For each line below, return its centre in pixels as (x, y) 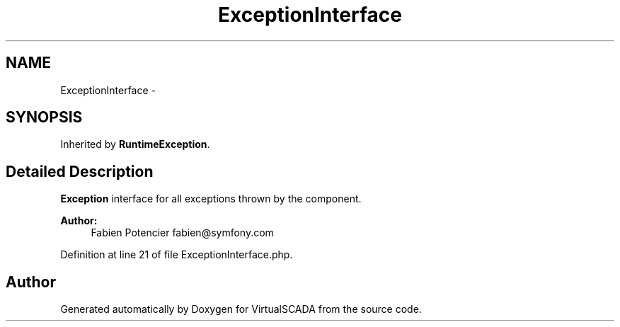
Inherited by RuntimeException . (135, 144)
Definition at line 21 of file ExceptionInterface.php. (177, 255)
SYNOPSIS (44, 117)
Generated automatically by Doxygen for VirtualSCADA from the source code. (241, 309)
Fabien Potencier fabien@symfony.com (182, 233)
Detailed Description (80, 171)
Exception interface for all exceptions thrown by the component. (211, 199)
